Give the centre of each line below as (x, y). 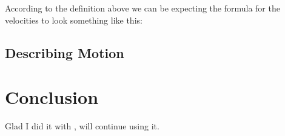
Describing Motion (65, 52)
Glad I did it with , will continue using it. (82, 126)
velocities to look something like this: (74, 20)
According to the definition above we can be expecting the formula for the (142, 8)
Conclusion (52, 97)
